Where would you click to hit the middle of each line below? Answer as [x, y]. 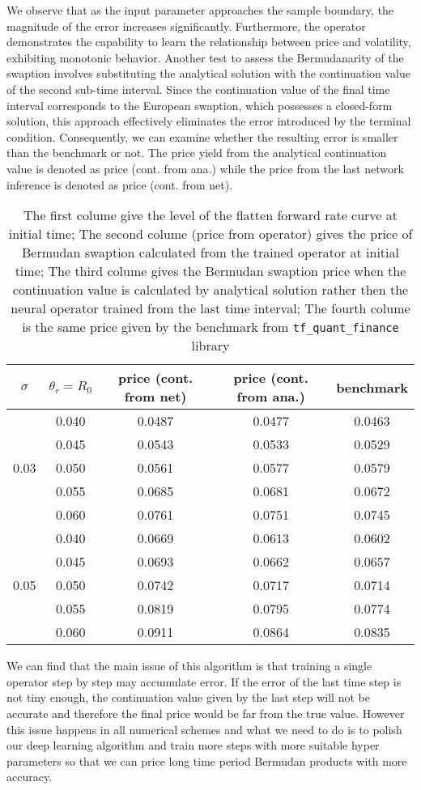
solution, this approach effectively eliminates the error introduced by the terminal [209, 121]
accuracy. [30, 777]
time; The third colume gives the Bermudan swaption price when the [210, 271]
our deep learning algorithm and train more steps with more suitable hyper [193, 745]
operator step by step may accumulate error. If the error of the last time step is [204, 681]
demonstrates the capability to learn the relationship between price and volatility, [209, 42]
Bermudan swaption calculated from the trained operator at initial [210, 253]
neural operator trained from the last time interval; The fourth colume [210, 308]
